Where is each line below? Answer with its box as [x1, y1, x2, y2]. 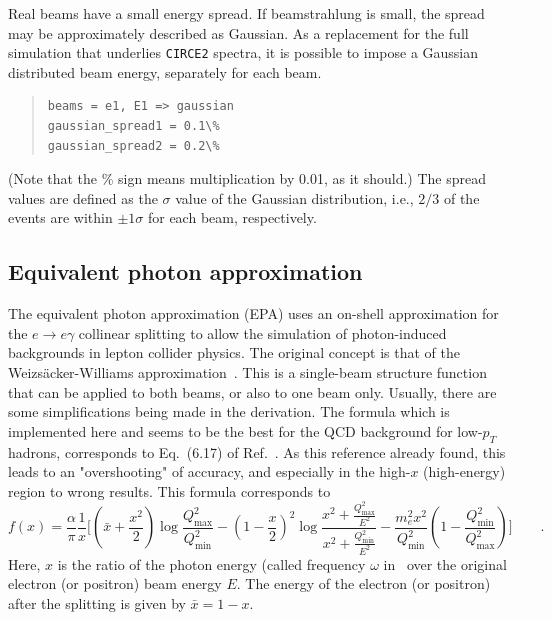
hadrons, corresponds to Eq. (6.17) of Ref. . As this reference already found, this [8, 441, 506, 462]
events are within [8, 207, 113, 228]
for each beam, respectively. [147, 207, 317, 228]
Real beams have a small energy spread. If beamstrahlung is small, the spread [8, 3, 485, 23]
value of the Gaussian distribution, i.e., [175, 187, 414, 208]
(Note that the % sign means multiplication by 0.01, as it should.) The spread [8, 168, 486, 189]
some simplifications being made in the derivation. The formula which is [8, 401, 450, 422]
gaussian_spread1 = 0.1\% [47, 119, 220, 134]
